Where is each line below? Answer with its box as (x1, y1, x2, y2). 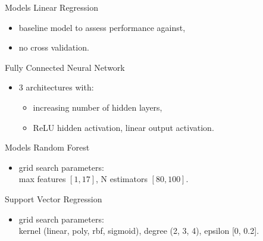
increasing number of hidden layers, (33, 101, 162, 113)
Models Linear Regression (5, 1, 99, 13)
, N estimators (96, 173, 148, 185)
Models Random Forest (5, 141, 90, 154)
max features (18, 173, 66, 185)
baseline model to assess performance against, (18, 21, 186, 33)
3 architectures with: (18, 81, 94, 93)
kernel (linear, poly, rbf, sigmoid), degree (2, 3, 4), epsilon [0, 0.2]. (18, 224, 259, 237)
